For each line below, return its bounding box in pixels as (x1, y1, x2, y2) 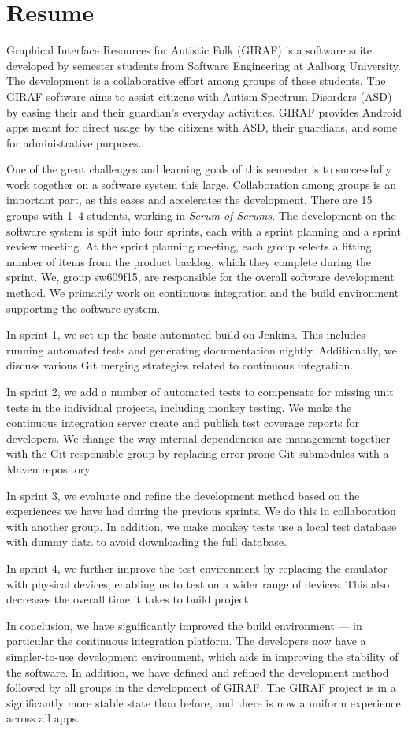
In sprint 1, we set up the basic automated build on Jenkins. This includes (6, 326, 365, 343)
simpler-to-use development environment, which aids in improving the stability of (6, 648, 399, 664)
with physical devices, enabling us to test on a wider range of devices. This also (6, 575, 390, 592)
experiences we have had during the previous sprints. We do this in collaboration (6, 503, 396, 519)
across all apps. (6, 710, 80, 726)
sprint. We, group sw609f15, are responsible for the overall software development (6, 269, 395, 285)
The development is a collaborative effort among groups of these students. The (6, 72, 386, 89)
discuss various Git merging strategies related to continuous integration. (6, 357, 354, 373)
